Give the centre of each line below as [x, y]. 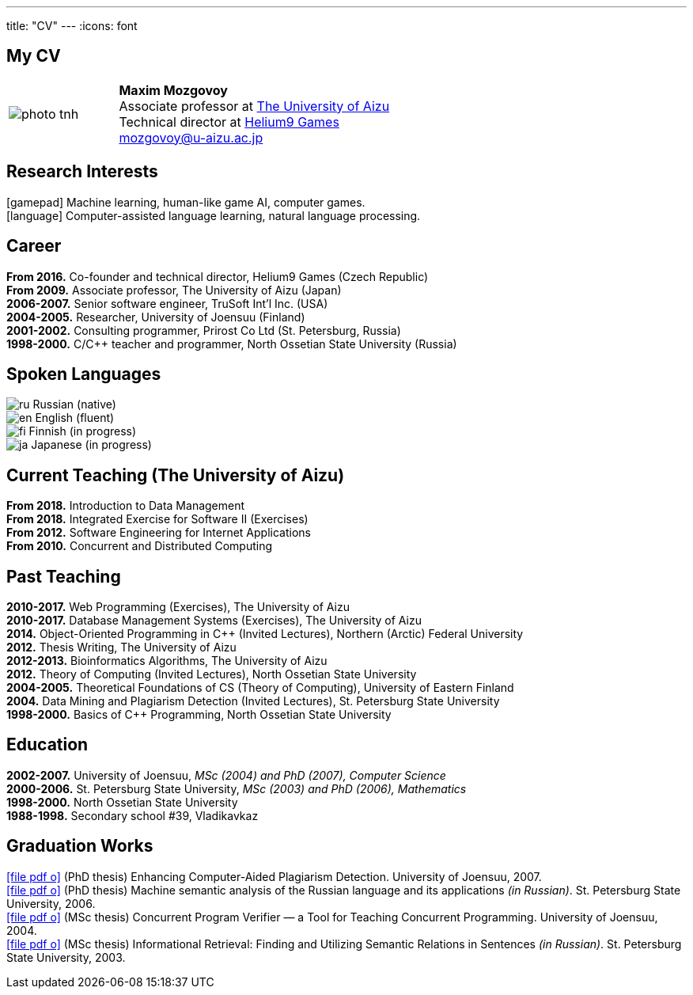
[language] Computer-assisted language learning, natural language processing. [214, 215]
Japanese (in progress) [91, 445]
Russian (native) [74, 404]
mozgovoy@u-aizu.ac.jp [191, 137]
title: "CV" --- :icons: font [72, 26]
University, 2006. [51, 903]
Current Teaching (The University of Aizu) [176, 475]
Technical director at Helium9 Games [229, 122]
